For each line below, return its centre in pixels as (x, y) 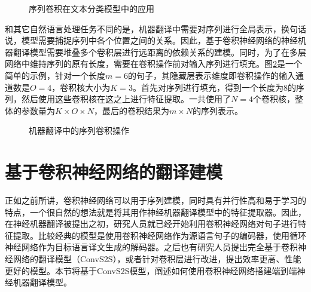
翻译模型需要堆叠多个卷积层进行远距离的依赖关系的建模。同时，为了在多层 (159, 52)
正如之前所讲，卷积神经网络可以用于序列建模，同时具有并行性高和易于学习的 (155, 200)
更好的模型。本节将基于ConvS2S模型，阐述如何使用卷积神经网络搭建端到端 (151, 270)
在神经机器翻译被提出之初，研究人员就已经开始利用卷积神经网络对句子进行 (151, 224)
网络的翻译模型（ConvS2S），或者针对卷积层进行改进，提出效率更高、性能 (157, 259)
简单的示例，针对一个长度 (55, 75)
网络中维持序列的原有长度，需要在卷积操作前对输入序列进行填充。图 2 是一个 (153, 64)
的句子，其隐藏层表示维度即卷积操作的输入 (211, 75)
